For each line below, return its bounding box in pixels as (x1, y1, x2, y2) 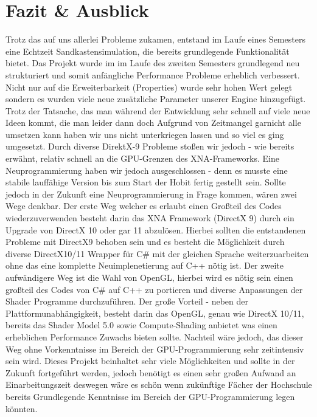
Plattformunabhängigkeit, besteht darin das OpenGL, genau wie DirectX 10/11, (5, 306, 304, 319)
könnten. (5, 402, 38, 415)
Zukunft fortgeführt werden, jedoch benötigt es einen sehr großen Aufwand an (5, 366, 296, 379)
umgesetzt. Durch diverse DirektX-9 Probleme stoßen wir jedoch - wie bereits (5, 140, 294, 153)
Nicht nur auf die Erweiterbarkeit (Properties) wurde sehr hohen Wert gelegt (5, 80, 293, 93)
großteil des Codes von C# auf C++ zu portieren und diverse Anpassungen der (5, 283, 303, 295)
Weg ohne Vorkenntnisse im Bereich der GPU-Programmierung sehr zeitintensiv (5, 342, 304, 355)
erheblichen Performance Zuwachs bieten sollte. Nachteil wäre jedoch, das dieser (5, 330, 304, 343)
